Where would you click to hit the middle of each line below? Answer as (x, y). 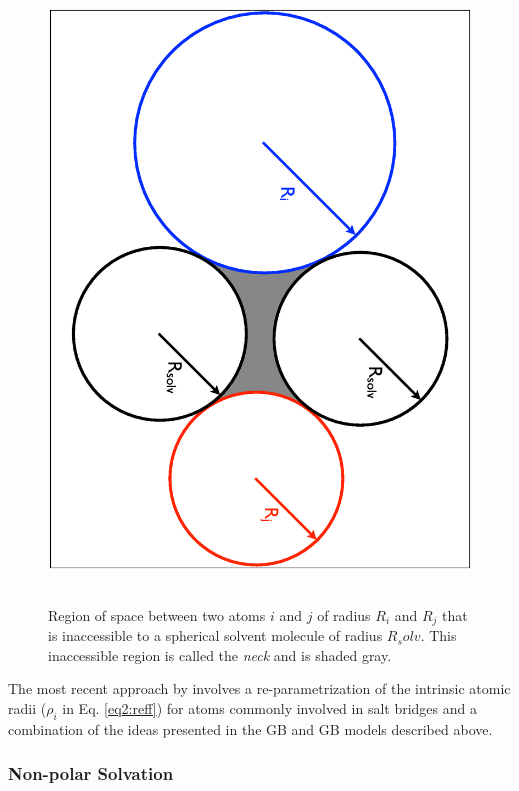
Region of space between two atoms (157, 614)
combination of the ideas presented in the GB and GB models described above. (250, 728)
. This (438, 635)
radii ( (27, 707)
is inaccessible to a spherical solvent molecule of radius (215, 635)
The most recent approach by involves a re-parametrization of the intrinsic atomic (259, 688)
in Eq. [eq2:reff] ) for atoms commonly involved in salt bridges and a (269, 707)
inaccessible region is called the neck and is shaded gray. (220, 654)
